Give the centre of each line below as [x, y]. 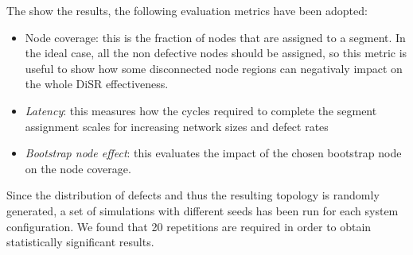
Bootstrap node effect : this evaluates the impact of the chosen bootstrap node [213, 153]
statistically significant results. [80, 242]
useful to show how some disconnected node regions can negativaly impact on [214, 68]
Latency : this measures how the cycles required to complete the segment [201, 110]
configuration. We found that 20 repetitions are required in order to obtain [189, 226]
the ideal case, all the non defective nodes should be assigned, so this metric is [216, 53]
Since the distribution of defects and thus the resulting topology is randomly [193, 195]
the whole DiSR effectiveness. [97, 84]
